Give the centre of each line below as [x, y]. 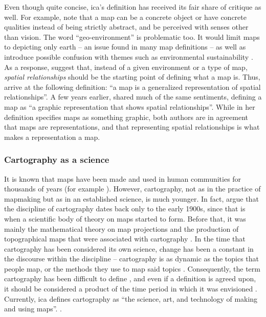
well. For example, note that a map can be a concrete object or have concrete [125, 17]
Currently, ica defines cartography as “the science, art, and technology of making [131, 298]
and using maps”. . [33, 309]
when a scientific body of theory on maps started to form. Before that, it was [125, 218]
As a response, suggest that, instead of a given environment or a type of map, [126, 67]
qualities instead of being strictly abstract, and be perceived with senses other [126, 27]
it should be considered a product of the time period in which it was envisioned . [131, 289]
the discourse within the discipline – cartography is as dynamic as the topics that [132, 259]
